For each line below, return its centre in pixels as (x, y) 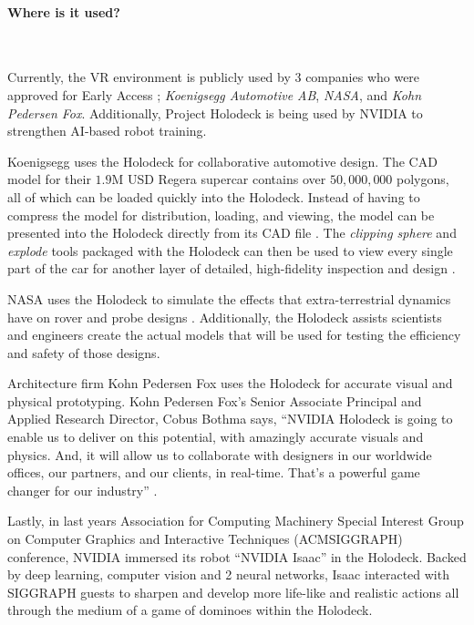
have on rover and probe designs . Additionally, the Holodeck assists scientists (225, 317)
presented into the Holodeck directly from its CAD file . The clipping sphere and (232, 233)
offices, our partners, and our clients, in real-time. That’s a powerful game (214, 472)
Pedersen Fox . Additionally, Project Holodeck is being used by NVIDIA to (215, 113)
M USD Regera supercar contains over (219, 179)
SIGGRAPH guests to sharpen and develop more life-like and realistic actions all (233, 592)
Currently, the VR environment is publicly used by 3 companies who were (214, 77)
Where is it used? (64, 11)
